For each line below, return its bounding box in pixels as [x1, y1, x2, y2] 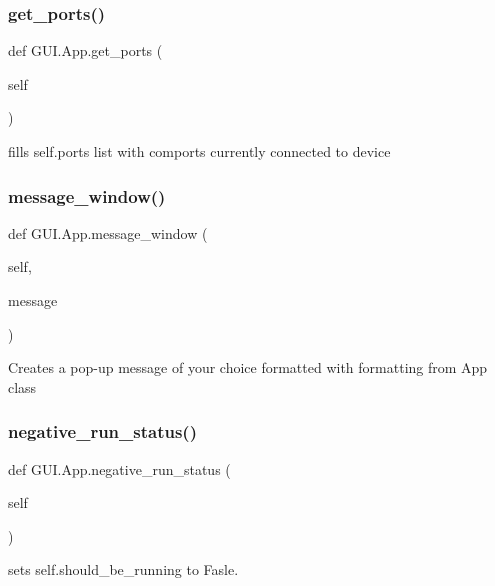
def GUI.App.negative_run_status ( [8, 458, 231, 479]
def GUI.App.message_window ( [8, 222, 208, 243]
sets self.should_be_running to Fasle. [8, 559, 239, 580]
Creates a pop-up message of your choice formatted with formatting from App [8, 357, 488, 378]
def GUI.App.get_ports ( [8, 40, 163, 61]
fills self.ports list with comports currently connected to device [8, 141, 391, 161]
